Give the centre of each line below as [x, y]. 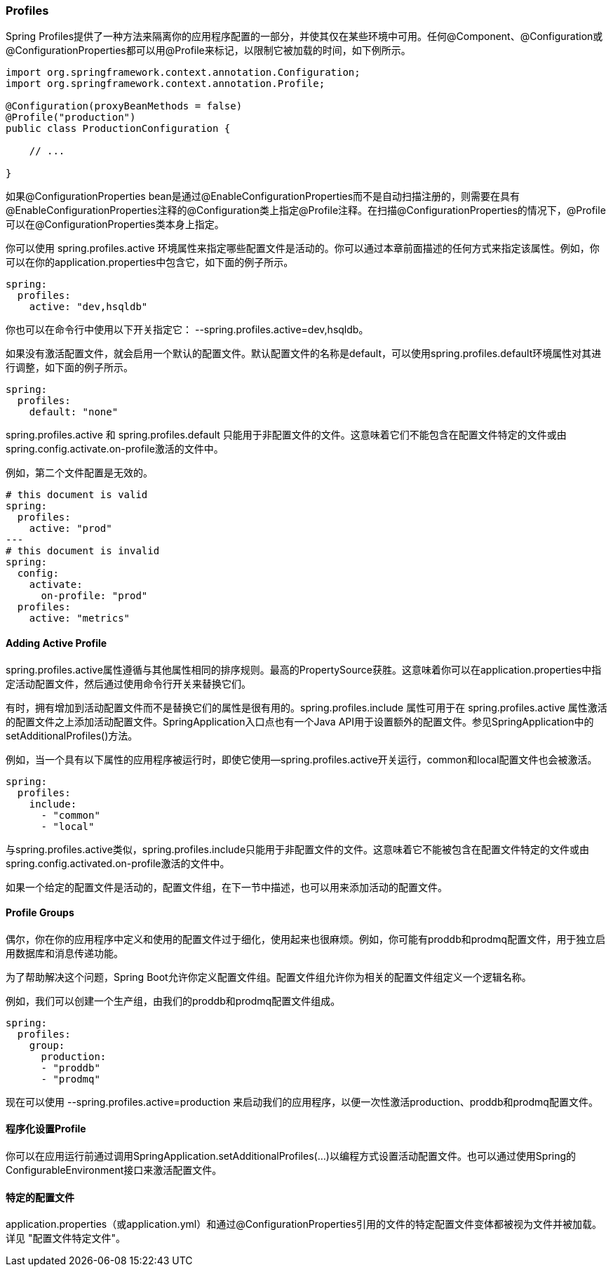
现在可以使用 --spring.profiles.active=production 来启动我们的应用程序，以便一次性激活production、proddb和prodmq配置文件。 [302, 1102]
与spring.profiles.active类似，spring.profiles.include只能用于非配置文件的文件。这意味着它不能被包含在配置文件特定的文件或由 [298, 849]
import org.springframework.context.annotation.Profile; [166, 84]
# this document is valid [77, 495]
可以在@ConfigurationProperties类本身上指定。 [115, 225]
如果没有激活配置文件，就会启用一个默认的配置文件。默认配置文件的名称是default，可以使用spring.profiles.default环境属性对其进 [304, 354]
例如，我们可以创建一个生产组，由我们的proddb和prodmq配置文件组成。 [173, 1000]
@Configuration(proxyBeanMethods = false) [124, 106]
